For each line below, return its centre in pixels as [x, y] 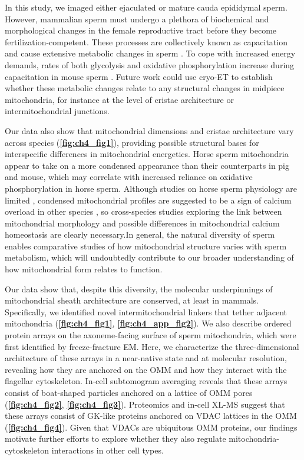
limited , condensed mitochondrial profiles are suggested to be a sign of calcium [148, 200]
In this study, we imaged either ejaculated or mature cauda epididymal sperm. [146, 7]
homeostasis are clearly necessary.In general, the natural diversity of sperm [140, 234]
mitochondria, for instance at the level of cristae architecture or [119, 99]
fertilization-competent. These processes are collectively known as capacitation [146, 41]
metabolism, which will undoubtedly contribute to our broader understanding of [149, 257]
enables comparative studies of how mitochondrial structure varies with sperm [146, 246]
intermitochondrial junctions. [57, 111]
